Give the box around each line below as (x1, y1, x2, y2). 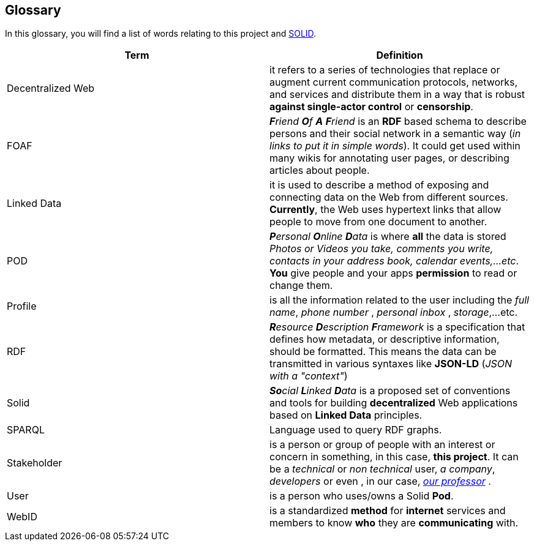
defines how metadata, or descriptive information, (269, 333, 500, 346)
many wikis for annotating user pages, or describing (269, 152, 510, 165)
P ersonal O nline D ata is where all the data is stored (269, 230, 506, 243)
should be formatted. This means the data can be (269, 345, 497, 358)
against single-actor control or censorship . (269, 100, 473, 113)
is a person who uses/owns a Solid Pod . (269, 490, 454, 503)
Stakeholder (7, 457, 62, 469)
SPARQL (7, 424, 45, 436)
